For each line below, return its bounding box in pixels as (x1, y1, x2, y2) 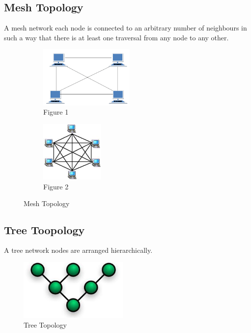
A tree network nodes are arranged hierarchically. (4, 245, 153, 255)
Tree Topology (24, 319, 67, 330)
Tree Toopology (4, 222, 85, 237)
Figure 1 (43, 107, 69, 117)
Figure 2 (43, 181, 69, 191)
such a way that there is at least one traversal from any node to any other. (4, 32, 229, 42)
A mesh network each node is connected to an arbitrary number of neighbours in (4, 23, 247, 33)
